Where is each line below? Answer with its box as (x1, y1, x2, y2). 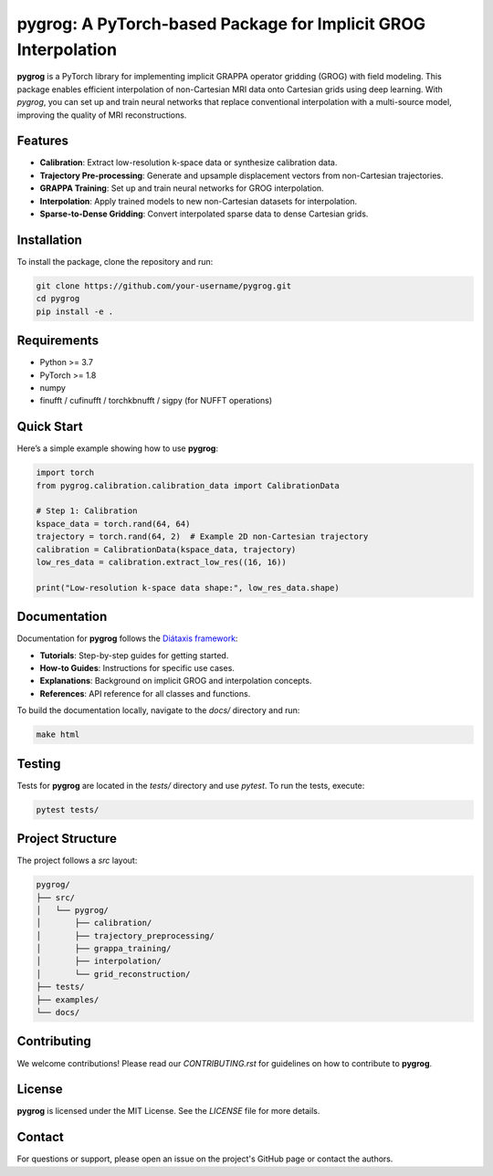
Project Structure (16, 831, 118, 846)
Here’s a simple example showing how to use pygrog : (16, 443, 219, 454)
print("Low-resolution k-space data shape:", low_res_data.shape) (36, 583, 340, 593)
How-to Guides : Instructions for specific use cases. (39, 663, 235, 674)
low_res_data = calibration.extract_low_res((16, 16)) (36, 557, 287, 567)
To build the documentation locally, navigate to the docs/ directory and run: (16, 705, 300, 716)
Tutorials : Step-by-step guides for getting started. (39, 649, 229, 661)
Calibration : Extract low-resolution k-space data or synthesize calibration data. (39, 157, 338, 168)
